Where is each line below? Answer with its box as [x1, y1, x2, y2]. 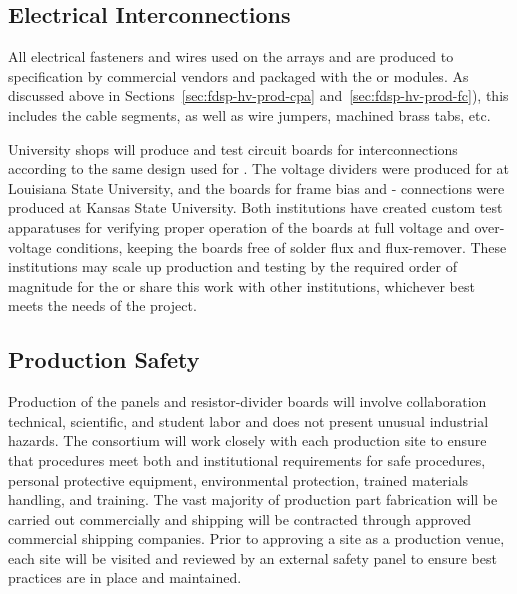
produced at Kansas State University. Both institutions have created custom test [8, 197, 503, 218]
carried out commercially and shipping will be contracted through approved [8, 508, 472, 529]
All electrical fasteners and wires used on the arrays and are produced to [8, 46, 454, 67]
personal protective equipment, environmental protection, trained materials [8, 469, 469, 490]
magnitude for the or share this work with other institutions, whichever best [8, 275, 475, 296]
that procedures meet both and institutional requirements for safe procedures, [8, 449, 486, 470]
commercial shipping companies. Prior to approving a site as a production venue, [8, 528, 505, 549]
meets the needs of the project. [8, 295, 197, 316]
